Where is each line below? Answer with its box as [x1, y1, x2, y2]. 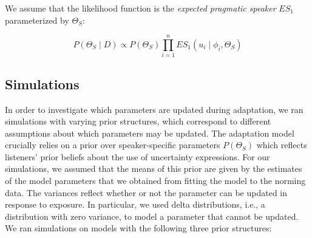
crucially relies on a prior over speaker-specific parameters [5, 138, 220, 151]
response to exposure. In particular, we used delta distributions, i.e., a [5, 198, 265, 211]
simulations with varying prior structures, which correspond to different [5, 115, 271, 127]
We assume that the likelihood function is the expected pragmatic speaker [5, 2, 276, 14]
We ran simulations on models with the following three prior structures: [5, 222, 272, 234]
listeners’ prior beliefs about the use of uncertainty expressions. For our [5, 150, 270, 163]
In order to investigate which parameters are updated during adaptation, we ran [5, 103, 304, 115]
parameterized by [5, 13, 69, 26]
